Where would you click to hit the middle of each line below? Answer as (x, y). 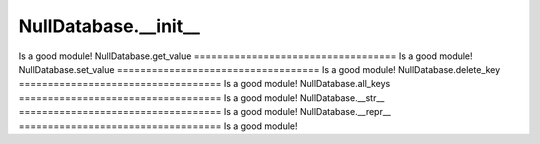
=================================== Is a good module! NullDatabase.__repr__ (205, 112)
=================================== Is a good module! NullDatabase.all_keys (204, 84)
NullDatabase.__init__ (109, 26)
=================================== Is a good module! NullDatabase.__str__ (201, 97)
